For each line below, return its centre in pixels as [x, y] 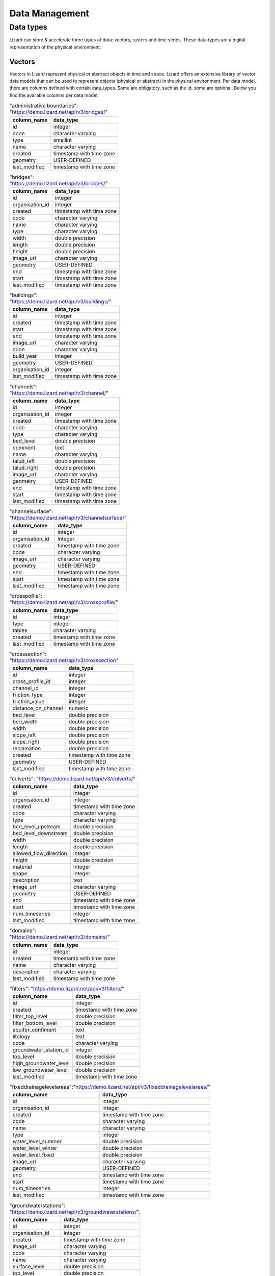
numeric [78, 708]
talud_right [25, 468]
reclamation [26, 748]
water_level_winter [35, 1148]
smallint [63, 140]
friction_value [29, 701]
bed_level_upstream [36, 827]
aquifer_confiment [34, 1030]
